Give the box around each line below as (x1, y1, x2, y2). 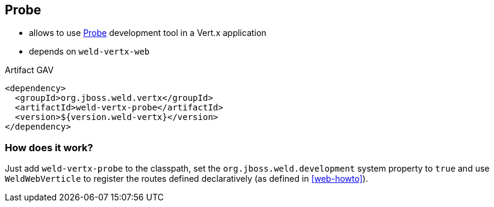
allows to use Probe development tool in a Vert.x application (29, 28, 267, 38)
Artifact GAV (5, 65, 54, 76)
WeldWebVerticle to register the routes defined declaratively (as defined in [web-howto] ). (5, 173, 368, 184)
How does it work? (5, 141, 93, 154)
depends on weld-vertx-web (29, 46, 150, 57)
